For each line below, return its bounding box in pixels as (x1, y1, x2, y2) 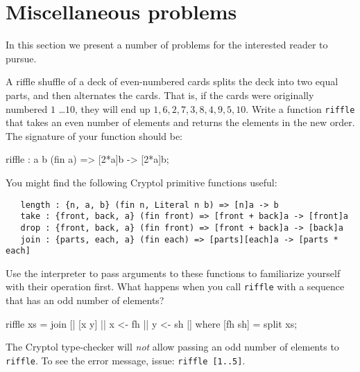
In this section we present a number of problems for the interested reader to (6, 37, 328, 52)
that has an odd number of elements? (6, 293, 164, 308)
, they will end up (75, 101, 151, 116)
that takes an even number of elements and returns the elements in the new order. (6, 115, 355, 130)
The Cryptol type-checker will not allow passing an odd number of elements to (6, 339, 339, 354)
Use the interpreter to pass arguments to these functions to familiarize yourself (6, 265, 341, 280)
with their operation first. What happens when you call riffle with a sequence (6, 279, 345, 294)
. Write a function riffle (246, 101, 355, 116)
